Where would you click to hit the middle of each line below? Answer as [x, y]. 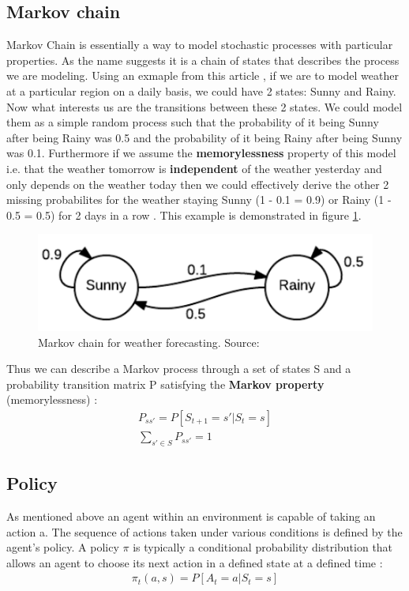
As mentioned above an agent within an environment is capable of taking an [191, 516]
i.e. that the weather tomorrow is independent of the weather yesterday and [194, 168]
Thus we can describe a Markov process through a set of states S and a [179, 369]
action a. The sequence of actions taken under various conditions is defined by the [204, 531]
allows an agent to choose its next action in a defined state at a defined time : [195, 562]
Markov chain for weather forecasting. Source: [149, 342]
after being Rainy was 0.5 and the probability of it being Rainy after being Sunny [204, 137]
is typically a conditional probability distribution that [263, 547]
